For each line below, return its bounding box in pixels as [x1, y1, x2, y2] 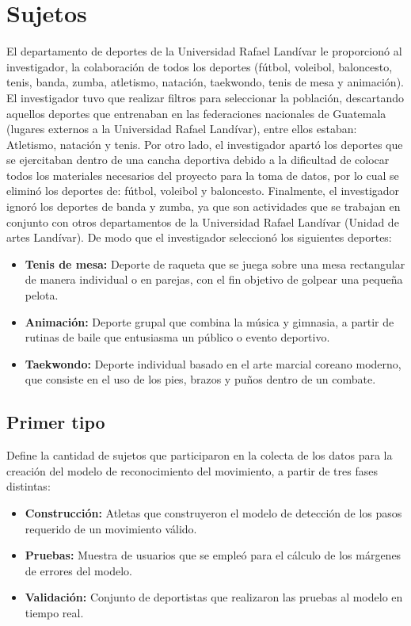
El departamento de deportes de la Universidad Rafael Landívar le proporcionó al [6, 43, 402, 59]
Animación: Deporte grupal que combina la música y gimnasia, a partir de [25, 313, 394, 330]
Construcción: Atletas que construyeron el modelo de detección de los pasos [25, 504, 402, 521]
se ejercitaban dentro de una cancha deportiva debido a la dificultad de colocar [6, 151, 390, 168]
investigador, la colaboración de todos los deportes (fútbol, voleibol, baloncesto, [6, 58, 393, 74]
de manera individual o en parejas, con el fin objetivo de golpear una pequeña [25, 271, 403, 288]
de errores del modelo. [25, 562, 132, 578]
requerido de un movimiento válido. [25, 520, 197, 536]
